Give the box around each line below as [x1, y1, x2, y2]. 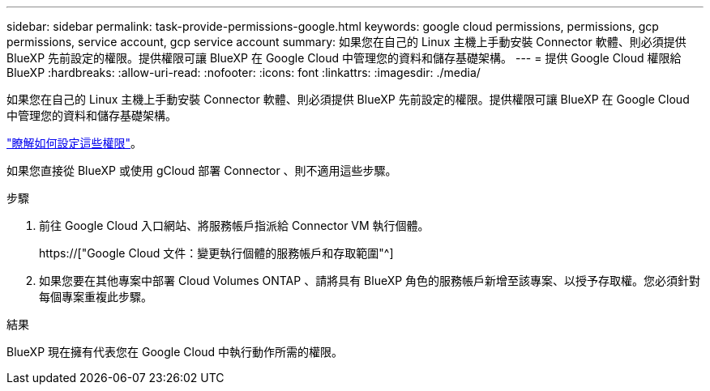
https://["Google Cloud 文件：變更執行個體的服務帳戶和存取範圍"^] [39, 246, 394, 260]
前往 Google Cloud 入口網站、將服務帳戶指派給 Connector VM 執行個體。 [39, 219, 430, 232]
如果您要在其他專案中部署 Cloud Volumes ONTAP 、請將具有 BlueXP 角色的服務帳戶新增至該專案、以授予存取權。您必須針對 [39, 274, 701, 287]
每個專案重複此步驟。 [39, 290, 152, 304]
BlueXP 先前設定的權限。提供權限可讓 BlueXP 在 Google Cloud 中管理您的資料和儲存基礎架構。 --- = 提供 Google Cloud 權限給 [6, 51, 682, 65]
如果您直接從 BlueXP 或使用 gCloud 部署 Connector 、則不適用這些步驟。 [6, 164, 397, 177]
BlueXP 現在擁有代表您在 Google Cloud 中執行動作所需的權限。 [6, 345, 344, 359]
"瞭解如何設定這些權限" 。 [6, 136, 143, 150]
